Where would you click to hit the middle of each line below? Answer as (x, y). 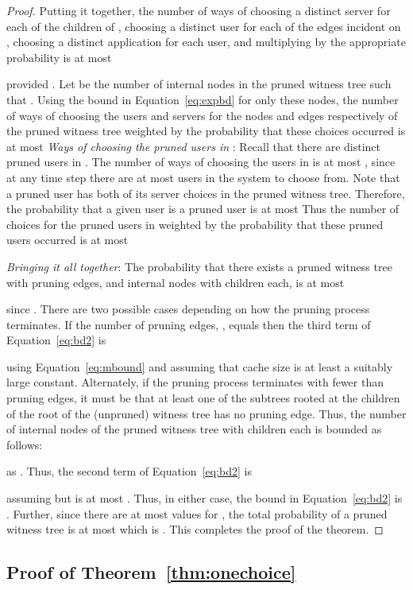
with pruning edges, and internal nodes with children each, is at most (176, 282)
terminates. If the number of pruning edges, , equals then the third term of (189, 324)
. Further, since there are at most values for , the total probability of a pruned (197, 513)
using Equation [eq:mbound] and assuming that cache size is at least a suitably (200, 366)
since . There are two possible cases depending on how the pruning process (188, 309)
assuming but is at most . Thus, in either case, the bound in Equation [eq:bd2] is (205, 498)
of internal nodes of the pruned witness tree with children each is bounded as (194, 429)
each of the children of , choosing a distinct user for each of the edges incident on (204, 26)
